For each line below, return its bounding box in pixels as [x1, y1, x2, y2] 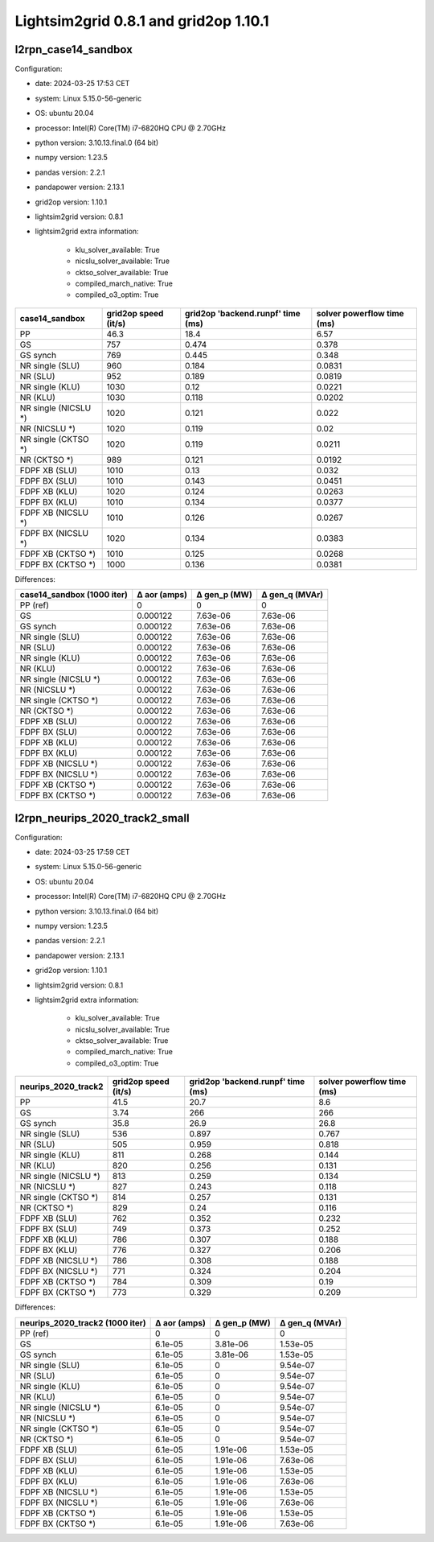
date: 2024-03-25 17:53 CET [35, 79, 130, 89]
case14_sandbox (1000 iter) [19, 589, 129, 600]
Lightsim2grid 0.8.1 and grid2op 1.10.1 [14, 12, 269, 30]
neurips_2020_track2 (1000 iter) [19, 1317, 146, 1328]
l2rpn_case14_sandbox [14, 43, 133, 56]
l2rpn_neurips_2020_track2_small [14, 811, 190, 825]
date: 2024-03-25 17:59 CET [35, 847, 130, 856]
